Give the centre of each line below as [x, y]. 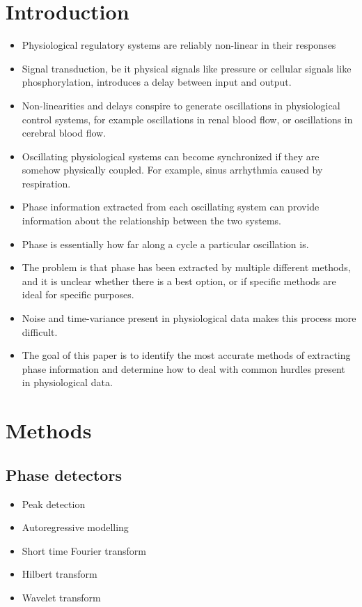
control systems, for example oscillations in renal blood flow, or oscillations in [187, 119]
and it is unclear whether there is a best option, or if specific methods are [179, 281]
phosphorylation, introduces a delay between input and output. [157, 82]
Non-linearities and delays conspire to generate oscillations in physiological [181, 105]
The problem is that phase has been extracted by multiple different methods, [186, 267]
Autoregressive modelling [75, 527]
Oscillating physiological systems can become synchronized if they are [171, 156]
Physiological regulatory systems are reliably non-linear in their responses [179, 45]
